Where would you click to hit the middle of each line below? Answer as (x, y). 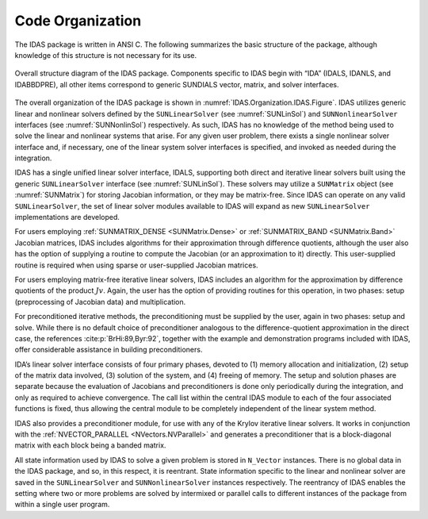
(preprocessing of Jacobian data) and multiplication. (100, 302)
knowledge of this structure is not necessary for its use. (106, 55)
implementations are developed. (67, 217)
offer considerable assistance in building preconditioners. (109, 350)
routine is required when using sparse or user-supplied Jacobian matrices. (136, 265)
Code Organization (78, 21)
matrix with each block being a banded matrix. (90, 445)
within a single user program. (62, 505)
